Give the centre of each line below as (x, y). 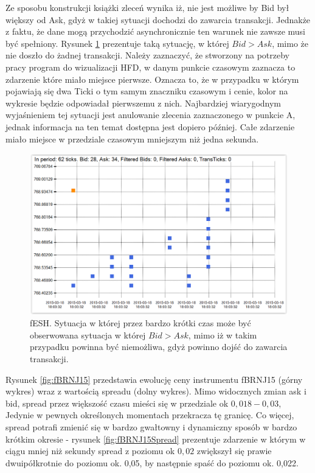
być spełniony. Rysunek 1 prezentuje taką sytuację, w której (117, 43)
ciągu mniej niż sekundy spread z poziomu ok (90, 451)
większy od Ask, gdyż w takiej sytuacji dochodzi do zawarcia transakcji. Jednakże (158, 19)
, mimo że (290, 43)
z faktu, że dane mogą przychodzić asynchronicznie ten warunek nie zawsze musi (156, 31)
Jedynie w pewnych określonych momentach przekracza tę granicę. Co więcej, (150, 415)
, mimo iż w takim (223, 335)
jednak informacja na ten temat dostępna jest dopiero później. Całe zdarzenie (150, 126)
